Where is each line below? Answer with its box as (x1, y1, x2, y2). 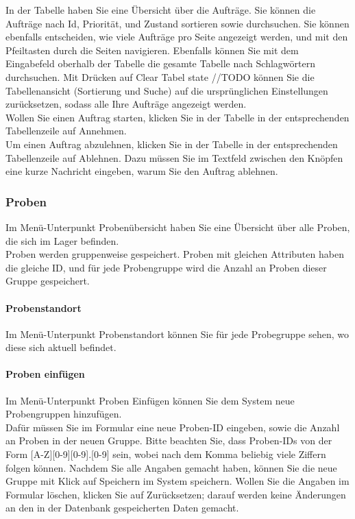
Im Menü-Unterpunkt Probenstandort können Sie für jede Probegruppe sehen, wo (5, 326, 349, 341)
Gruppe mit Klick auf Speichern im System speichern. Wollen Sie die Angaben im (5, 474, 350, 488)
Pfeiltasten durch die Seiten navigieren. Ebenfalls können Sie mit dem (5, 43, 299, 57)
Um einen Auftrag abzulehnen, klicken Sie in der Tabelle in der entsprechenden (5, 136, 338, 151)
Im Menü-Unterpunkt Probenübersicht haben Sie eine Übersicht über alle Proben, (5, 219, 350, 234)
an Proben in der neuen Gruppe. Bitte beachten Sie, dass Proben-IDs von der (5, 433, 332, 448)
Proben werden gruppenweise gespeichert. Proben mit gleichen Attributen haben (5, 247, 344, 261)
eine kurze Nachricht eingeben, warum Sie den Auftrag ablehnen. (5, 164, 278, 178)
